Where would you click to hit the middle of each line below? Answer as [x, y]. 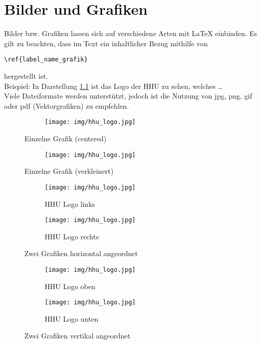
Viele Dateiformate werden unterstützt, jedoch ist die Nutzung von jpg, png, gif [128, 96]
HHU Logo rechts [72, 236]
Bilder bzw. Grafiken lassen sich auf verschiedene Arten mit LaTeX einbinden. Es [131, 33]
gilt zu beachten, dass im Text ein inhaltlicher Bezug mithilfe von [106, 43]
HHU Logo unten [72, 318]
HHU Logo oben [70, 286]
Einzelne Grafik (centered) [66, 138]
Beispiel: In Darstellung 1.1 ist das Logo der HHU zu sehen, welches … [113, 86]
